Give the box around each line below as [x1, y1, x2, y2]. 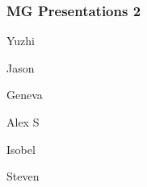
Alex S [6, 114, 40, 130]
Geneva [6, 86, 43, 103]
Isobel [6, 140, 36, 157]
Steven [6, 168, 40, 185]
